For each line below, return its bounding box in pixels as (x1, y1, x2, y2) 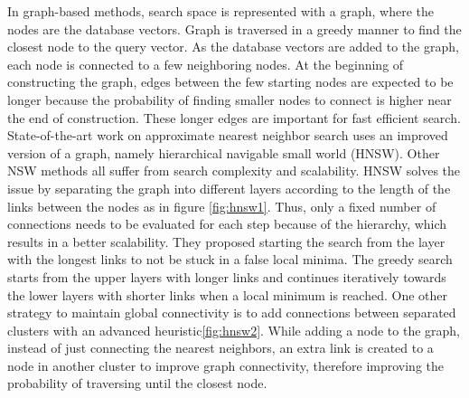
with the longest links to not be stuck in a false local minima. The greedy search (7, 250, 453, 269)
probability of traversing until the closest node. (7, 374, 267, 393)
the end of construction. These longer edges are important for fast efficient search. (7, 108, 461, 127)
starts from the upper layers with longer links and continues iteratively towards (7, 267, 446, 286)
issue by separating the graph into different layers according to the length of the (7, 178, 451, 197)
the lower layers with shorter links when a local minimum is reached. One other (7, 285, 448, 304)
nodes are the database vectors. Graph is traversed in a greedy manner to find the (7, 19, 462, 38)
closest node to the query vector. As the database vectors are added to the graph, (7, 37, 459, 56)
